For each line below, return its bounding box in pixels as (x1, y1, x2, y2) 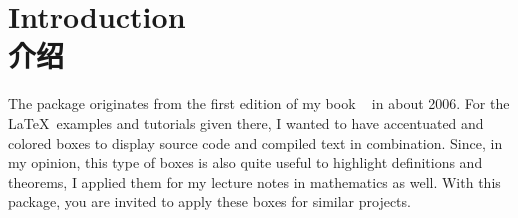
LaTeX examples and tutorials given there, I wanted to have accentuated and (8, 112, 484, 133)
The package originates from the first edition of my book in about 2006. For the (8, 93, 510, 114)
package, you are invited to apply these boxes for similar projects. (8, 191, 411, 212)
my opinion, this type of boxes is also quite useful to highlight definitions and (8, 152, 483, 173)
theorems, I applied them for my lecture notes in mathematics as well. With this (8, 171, 501, 192)
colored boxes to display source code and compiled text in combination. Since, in (8, 132, 503, 153)
